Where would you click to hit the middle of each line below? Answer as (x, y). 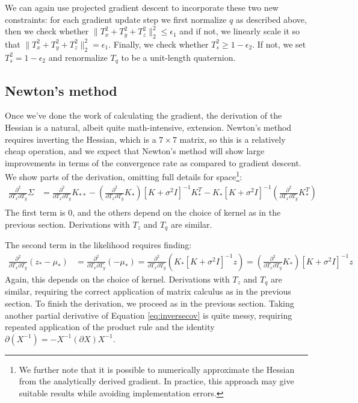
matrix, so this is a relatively (233, 139)
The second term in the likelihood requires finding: (98, 245)
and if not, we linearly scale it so (240, 31)
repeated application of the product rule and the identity (110, 327)
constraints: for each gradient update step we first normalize (116, 19)
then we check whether (47, 31)
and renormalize (78, 57)
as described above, (271, 19)
